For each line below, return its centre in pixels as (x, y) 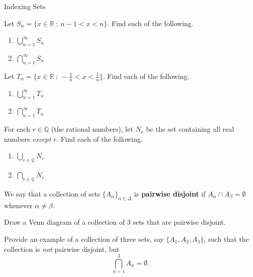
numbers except (28, 138)
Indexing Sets (25, 6)
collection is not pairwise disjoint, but (62, 249)
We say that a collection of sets (52, 193)
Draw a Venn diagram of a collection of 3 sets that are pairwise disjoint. (115, 222)
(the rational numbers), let (92, 129)
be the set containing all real (190, 129)
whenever (18, 205)
